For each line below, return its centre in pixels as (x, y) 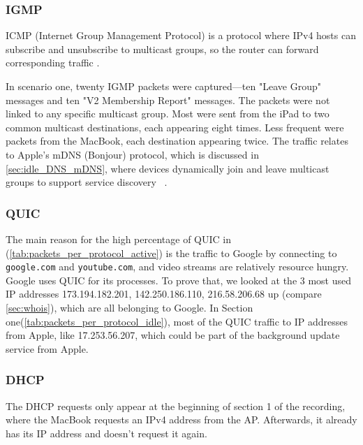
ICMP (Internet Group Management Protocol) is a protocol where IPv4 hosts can (181, 35)
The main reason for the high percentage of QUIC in (118, 239)
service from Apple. (47, 348)
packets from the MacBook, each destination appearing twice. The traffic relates (177, 141)
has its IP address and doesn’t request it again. (106, 433)
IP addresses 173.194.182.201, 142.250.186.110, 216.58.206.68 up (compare (164, 294)
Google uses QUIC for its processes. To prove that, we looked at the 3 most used (179, 280)
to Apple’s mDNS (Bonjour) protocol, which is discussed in (132, 154)
